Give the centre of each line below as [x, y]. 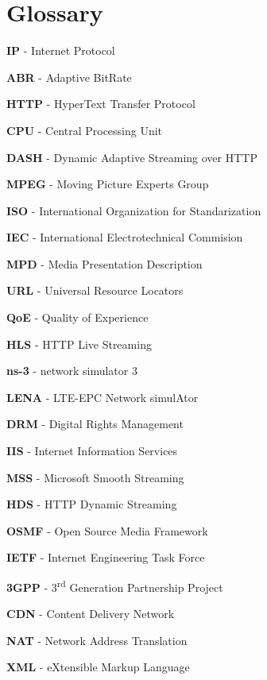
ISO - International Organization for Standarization [134, 210]
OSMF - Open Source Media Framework [107, 530]
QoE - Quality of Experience [77, 317]
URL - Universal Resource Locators [95, 290]
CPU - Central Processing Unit [85, 130]
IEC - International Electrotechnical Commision [125, 237]
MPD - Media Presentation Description [104, 263]
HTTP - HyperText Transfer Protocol [101, 104]
